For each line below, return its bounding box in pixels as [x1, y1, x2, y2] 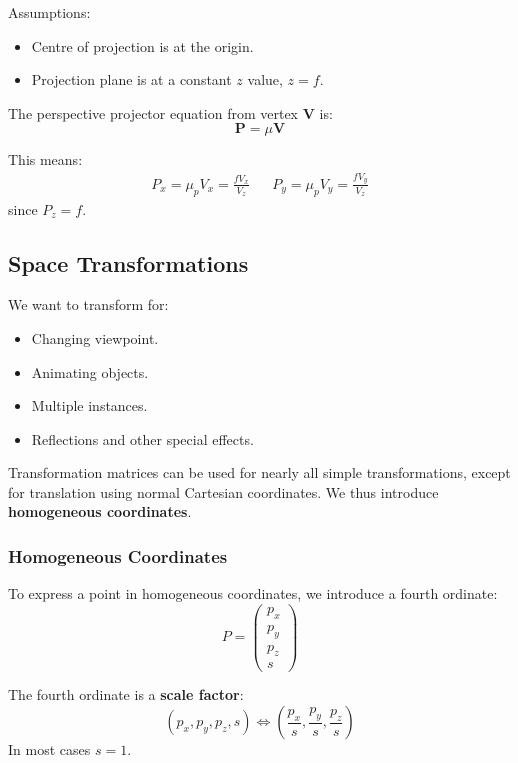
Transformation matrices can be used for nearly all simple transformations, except [8, 462, 511, 483]
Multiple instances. [31, 395, 148, 416]
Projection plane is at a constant [31, 69, 232, 90]
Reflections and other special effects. [31, 428, 254, 449]
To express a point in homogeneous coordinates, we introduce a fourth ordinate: [8, 583, 498, 604]
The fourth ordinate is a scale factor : [8, 684, 244, 705]
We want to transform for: [8, 294, 169, 315]
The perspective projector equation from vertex [8, 102, 298, 123]
